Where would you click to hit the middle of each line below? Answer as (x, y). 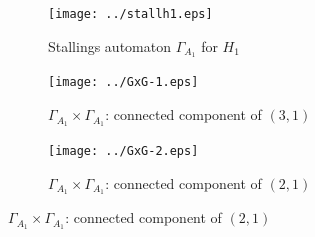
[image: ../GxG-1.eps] (123, 82)
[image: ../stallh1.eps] (130, 13)
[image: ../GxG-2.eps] (123, 150)
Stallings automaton (109, 45)
